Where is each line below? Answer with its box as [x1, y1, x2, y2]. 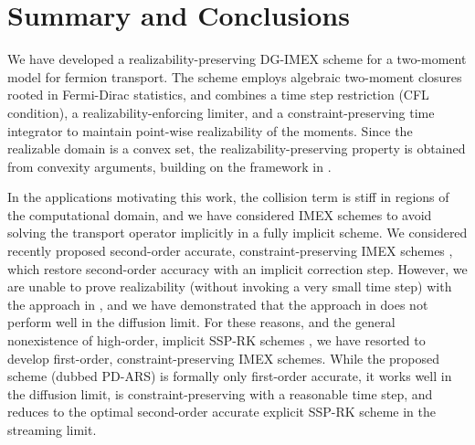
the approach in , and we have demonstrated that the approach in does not [7, 294, 428, 313]
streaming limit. [7, 420, 97, 439]
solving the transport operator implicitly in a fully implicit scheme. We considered [7, 223, 468, 242]
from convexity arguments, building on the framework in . [7, 156, 332, 175]
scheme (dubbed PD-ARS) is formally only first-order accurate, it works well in [7, 366, 452, 386]
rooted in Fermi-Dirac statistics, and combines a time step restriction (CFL [7, 85, 429, 104]
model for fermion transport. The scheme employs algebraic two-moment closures [7, 67, 462, 86]
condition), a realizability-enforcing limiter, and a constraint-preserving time [7, 102, 435, 122]
